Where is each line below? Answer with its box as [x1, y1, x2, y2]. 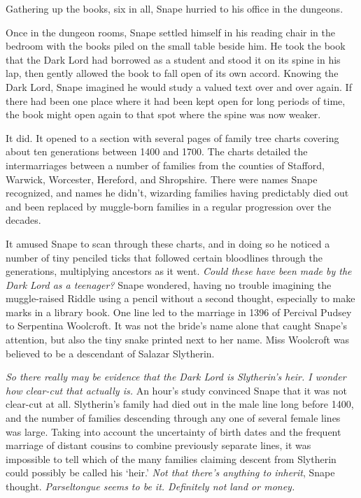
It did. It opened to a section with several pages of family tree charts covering [6, 130, 339, 145]
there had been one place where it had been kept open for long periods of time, [6, 93, 346, 108]
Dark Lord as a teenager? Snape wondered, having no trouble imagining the [6, 277, 332, 292]
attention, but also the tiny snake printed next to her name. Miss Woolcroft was [6, 332, 349, 347]
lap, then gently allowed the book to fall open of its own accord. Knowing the [6, 66, 339, 80]
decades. [6, 213, 41, 227]
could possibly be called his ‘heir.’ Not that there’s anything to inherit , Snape [6, 465, 335, 480]
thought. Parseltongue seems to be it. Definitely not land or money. [6, 479, 295, 493]
